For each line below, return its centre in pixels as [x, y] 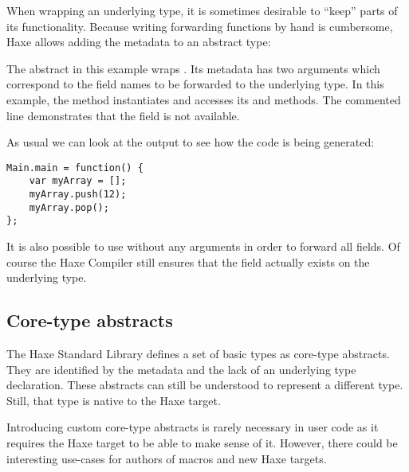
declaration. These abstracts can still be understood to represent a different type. [205, 385]
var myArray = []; [78, 181]
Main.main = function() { [75, 168]
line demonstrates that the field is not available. [123, 115]
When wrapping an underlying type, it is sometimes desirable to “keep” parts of [202, 10]
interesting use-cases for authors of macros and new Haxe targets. [167, 458]
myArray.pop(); [69, 207]
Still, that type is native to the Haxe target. [114, 400]
